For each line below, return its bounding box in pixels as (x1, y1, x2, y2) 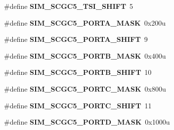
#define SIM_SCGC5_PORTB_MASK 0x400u (4, 50, 166, 61)
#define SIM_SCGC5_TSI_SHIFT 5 (4, 1, 133, 11)
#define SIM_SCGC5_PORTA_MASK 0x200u (4, 17, 166, 28)
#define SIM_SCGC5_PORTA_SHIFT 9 (4, 34, 148, 44)
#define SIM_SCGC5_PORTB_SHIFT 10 (4, 67, 152, 77)
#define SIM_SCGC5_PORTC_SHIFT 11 (4, 100, 152, 110)
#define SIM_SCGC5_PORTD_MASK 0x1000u (4, 117, 170, 127)
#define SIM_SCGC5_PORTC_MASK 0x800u (4, 83, 166, 94)
